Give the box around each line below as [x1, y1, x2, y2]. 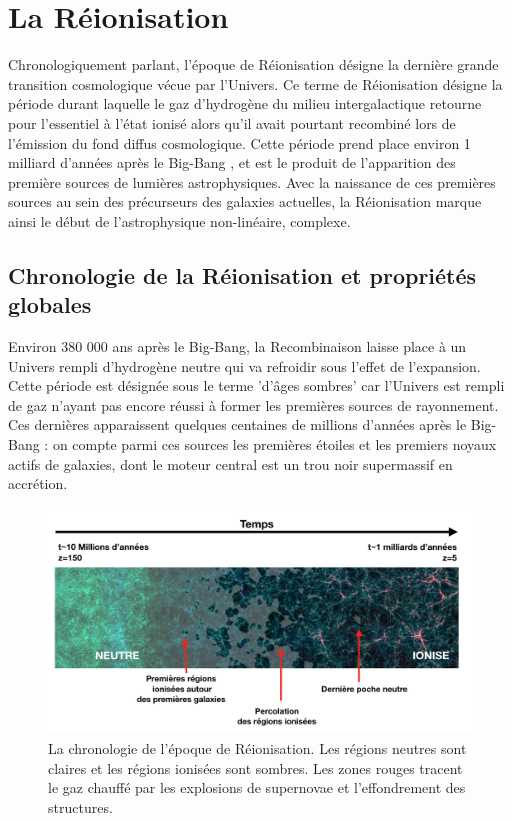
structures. [48, 796, 113, 817]
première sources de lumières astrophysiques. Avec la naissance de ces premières [8, 171, 496, 192]
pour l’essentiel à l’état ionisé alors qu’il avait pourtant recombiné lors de [8, 112, 456, 133]
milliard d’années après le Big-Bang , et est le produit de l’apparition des [8, 152, 456, 173]
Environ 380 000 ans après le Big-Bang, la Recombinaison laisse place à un [8, 336, 467, 357]
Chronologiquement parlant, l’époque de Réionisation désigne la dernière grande [8, 54, 499, 75]
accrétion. [8, 473, 68, 494]
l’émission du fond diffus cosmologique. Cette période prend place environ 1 [8, 132, 471, 153]
